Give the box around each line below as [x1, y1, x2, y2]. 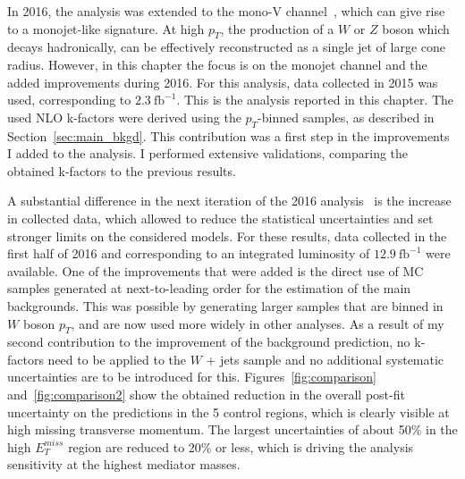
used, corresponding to [7, 90, 131, 109]
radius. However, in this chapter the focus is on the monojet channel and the [7, 55, 427, 73]
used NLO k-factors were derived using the [7, 107, 241, 126]
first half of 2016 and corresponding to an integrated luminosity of [7, 244, 370, 263]
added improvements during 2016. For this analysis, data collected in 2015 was [7, 72, 438, 91]
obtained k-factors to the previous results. [7, 161, 236, 180]
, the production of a [220, 19, 334, 38]
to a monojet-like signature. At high [7, 19, 205, 38]
